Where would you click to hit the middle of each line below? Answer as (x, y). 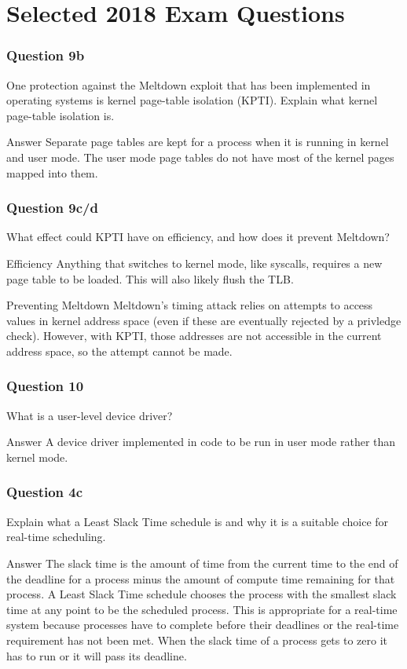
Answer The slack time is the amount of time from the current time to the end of (202, 563)
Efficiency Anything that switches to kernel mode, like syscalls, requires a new (194, 263)
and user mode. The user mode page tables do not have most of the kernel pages (200, 157)
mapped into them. (52, 172)
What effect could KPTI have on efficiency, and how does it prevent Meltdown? (198, 237)
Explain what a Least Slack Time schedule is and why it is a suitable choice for (198, 521)
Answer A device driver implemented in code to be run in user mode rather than (201, 442)
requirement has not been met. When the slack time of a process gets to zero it (197, 640)
